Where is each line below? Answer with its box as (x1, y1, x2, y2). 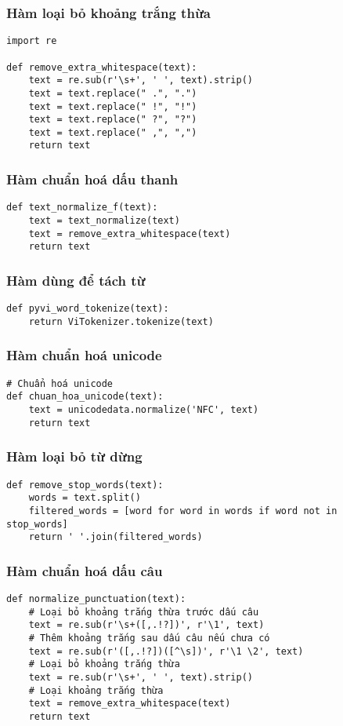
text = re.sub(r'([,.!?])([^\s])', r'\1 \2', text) (28, 645, 304, 657)
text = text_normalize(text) (28, 215, 180, 226)
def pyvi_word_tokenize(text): (6, 303, 169, 315)
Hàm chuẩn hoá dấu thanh (6, 170, 179, 189)
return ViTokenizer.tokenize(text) (28, 316, 214, 327)
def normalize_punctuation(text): (6, 593, 186, 605)
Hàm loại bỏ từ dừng (6, 447, 143, 466)
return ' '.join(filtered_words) (28, 531, 203, 543)
